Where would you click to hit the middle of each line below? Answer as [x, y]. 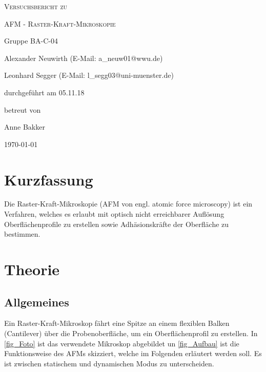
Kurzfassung [49, 179]
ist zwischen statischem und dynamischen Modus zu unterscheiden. [109, 363]
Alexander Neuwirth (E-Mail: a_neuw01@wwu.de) [84, 58]
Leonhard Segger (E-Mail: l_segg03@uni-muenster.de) [89, 75]
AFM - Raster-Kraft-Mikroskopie [60, 23]
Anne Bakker [25, 127]
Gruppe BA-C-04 [31, 41]
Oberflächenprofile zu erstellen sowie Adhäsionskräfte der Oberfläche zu [117, 224]
